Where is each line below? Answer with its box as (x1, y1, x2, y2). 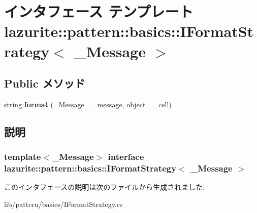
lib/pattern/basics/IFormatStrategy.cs (4, 199, 123, 209)
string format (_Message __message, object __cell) (4, 99, 172, 109)
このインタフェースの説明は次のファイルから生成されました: (4, 182, 205, 192)
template (4, 150, 41, 163)
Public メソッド (4, 75, 85, 91)
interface (108, 150, 144, 163)
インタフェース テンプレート (4, 1, 194, 22)
